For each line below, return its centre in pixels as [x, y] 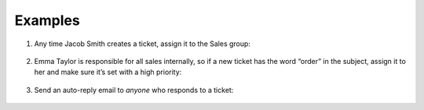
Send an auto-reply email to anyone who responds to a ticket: [134, 90]
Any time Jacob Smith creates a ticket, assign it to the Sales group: [143, 44]
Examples [47, 20]
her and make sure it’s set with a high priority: [108, 72]
